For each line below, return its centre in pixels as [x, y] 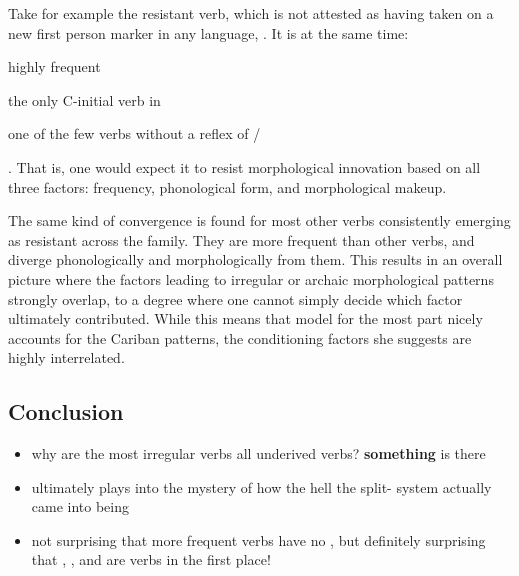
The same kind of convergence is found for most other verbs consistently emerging [259, 220]
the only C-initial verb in [84, 99]
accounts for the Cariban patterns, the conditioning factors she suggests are [240, 337]
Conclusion [66, 411]
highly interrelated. [66, 357]
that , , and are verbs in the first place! [151, 559]
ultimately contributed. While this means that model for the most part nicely [245, 318]
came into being [80, 506]
